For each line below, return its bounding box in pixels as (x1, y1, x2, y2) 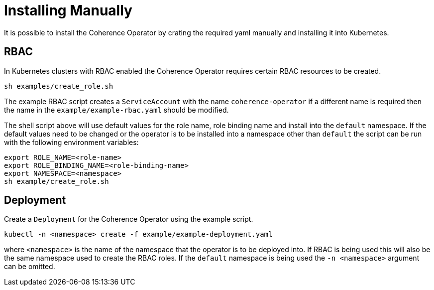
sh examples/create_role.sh (4, 82, 113, 90)
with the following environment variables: (4, 138, 139, 146)
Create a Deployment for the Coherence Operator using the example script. (4, 215, 253, 224)
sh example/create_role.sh (4, 177, 109, 185)
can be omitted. (4, 262, 55, 271)
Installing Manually (4, 2, 132, 19)
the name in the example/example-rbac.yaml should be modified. (4, 105, 229, 114)
